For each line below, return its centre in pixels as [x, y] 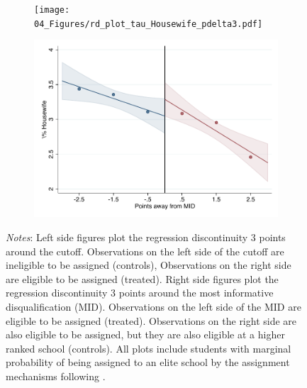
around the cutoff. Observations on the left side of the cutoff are [145, 251]
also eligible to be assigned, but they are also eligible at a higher [145, 334]
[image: [52, 10]
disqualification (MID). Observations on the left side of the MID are [153, 307]
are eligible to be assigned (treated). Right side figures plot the [142, 278]
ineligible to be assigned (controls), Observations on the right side [149, 265]
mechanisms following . [56, 376]
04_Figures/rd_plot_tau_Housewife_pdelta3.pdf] [149, 24]
